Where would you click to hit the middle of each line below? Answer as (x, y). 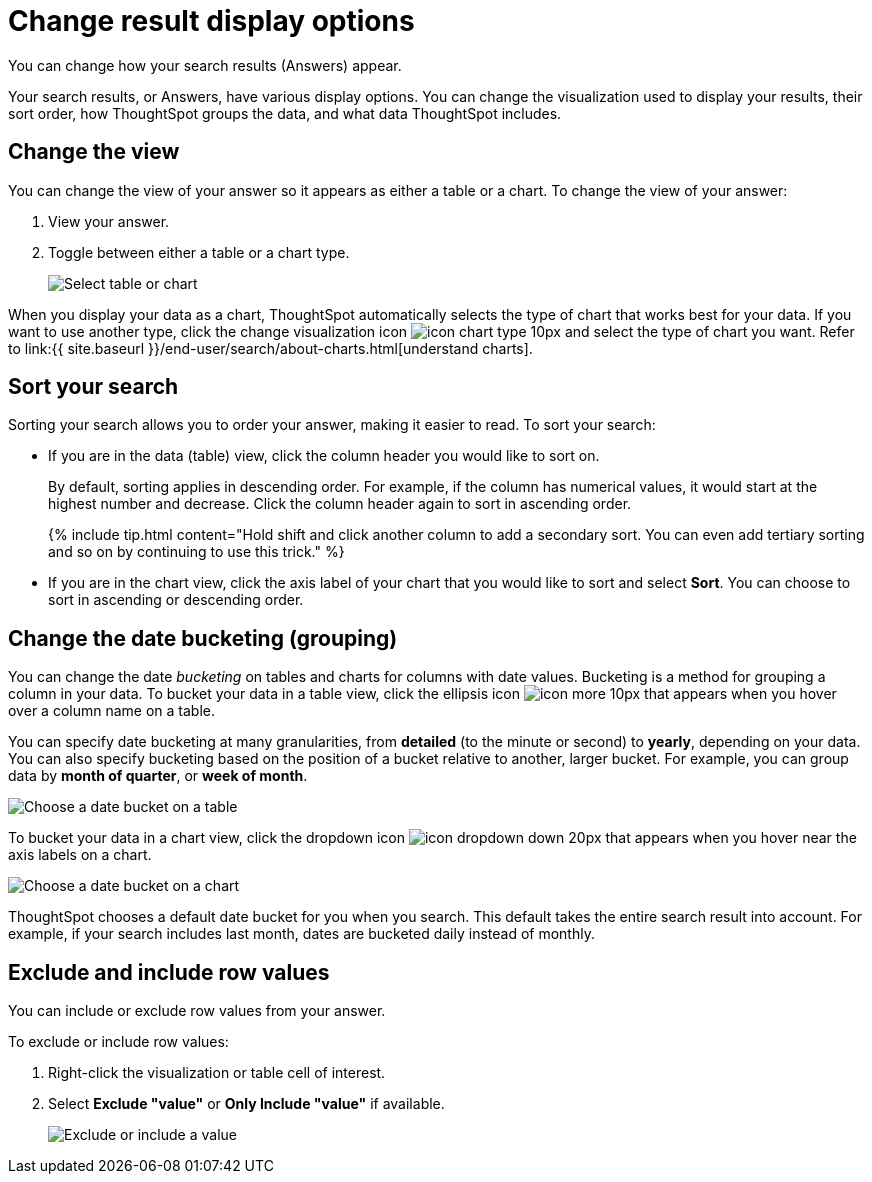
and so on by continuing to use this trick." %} (196, 552)
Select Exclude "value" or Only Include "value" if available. (246, 1104)
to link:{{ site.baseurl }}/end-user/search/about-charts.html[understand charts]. (270, 348)
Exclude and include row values (169, 972)
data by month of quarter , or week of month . (158, 776)
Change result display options (211, 21)
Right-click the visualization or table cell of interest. (217, 1073)
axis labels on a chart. (80, 855)
